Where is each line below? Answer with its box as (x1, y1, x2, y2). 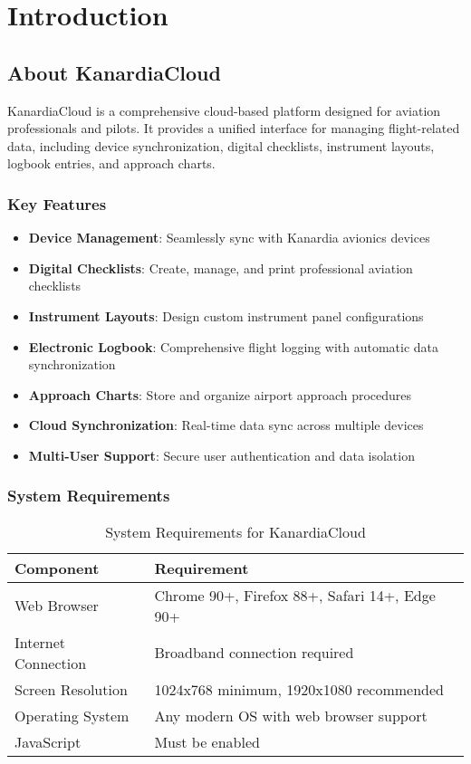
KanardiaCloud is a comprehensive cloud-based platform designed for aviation (7, 100, 441, 119)
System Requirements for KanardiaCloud (105, 520, 366, 542)
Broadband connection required (154, 642, 354, 664)
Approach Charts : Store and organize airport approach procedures (28, 385, 412, 404)
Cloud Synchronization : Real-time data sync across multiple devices (28, 415, 424, 435)
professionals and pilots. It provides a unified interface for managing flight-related (7, 119, 460, 138)
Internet (14, 631, 66, 653)
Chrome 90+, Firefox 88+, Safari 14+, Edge (154, 584, 436, 606)
